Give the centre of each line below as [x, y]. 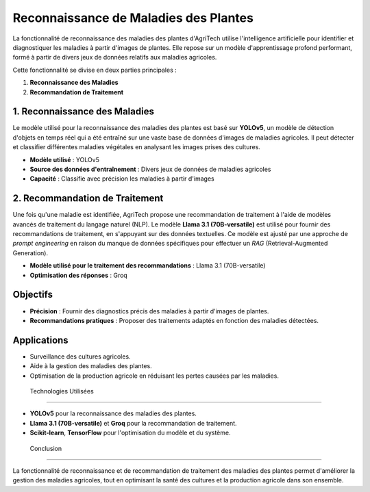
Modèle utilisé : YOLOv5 [64, 159]
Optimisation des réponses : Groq [79, 275]
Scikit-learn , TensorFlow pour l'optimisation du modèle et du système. [130, 433]
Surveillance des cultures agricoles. [80, 357]
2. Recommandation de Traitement [88, 198]
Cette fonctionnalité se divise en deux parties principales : [95, 70]
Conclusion [46, 448]
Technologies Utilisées [62, 391]
